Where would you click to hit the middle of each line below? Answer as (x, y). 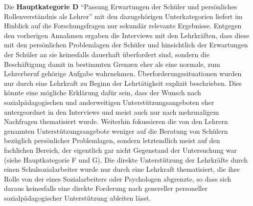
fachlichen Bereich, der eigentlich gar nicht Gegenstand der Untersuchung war (120, 150)
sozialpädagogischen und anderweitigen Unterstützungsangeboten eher (109, 102)
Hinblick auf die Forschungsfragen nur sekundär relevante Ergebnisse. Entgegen (123, 26)
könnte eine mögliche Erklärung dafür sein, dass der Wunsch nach (103, 93)
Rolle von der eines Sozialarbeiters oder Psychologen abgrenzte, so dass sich (118, 178)
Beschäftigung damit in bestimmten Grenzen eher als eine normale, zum (112, 64)
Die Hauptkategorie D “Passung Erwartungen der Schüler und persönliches (121, 6)
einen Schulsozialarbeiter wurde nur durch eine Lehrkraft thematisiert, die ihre (122, 169)
